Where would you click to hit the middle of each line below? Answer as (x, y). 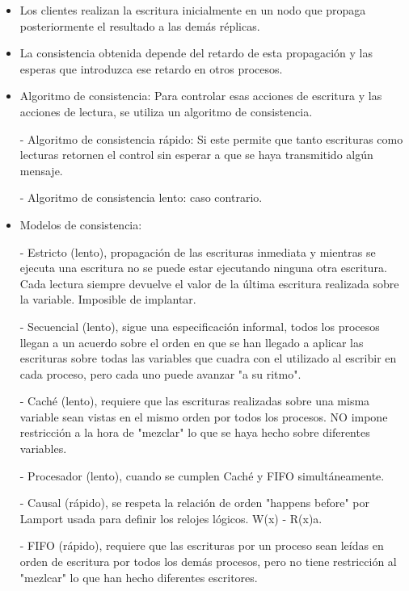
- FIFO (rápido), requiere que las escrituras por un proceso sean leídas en (202, 545)
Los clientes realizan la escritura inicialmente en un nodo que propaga (193, 10)
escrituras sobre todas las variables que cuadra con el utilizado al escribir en (208, 358)
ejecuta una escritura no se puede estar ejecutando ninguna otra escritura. (203, 268)
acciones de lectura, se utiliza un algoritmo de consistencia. (166, 111)
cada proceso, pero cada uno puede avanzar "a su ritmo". (160, 373)
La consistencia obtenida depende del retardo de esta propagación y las (196, 53)
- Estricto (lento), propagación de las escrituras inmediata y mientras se (198, 251)
